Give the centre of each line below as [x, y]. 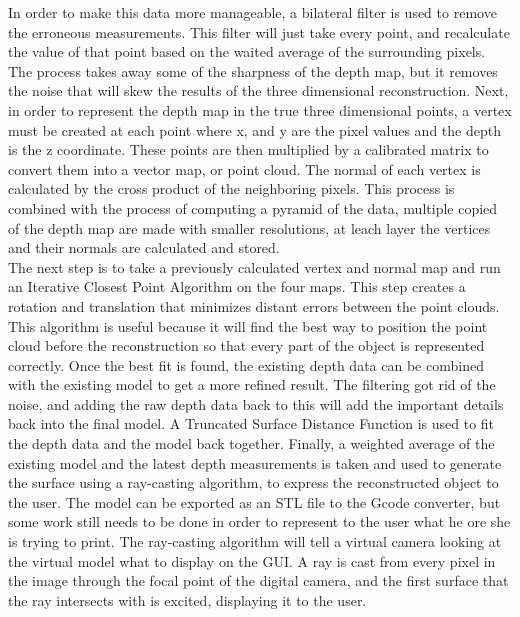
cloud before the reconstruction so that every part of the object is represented [246, 345]
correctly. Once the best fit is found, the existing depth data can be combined [246, 364]
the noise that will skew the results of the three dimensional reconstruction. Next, [258, 90]
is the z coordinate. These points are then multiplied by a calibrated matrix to [248, 149]
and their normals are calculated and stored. [144, 247]
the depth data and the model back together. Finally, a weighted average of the [251, 443]
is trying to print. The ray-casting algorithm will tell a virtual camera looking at [255, 541]
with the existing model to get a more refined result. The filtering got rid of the [252, 384]
